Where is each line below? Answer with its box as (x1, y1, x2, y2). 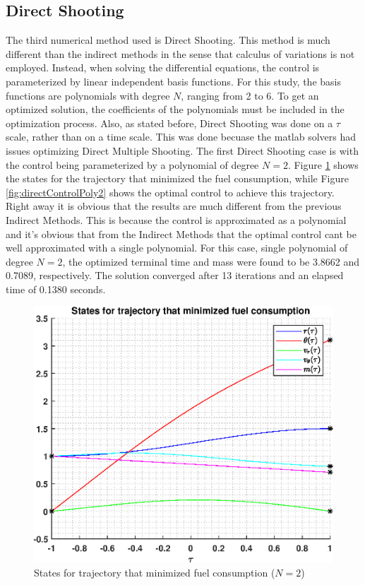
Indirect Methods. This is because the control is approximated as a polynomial (6, 212, 347, 227)
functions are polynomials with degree (6, 88, 170, 102)
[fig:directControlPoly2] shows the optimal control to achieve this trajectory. (6, 184, 335, 199)
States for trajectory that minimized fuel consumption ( (34, 565, 275, 579)
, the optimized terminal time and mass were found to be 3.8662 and (62, 254, 360, 268)
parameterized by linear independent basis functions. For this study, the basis (6, 73, 341, 88)
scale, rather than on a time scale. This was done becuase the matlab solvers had (6, 129, 357, 144)
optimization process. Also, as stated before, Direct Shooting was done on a (6, 115, 333, 130)
